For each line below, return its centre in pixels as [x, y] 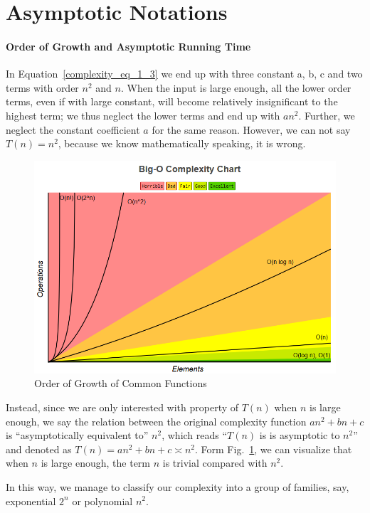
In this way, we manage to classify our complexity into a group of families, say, [178, 486]
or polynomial [102, 501]
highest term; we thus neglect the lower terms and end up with [143, 115]
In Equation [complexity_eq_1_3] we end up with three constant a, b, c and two [184, 74]
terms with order [42, 87]
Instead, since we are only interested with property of [122, 407]
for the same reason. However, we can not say [251, 129]
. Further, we [327, 115]
